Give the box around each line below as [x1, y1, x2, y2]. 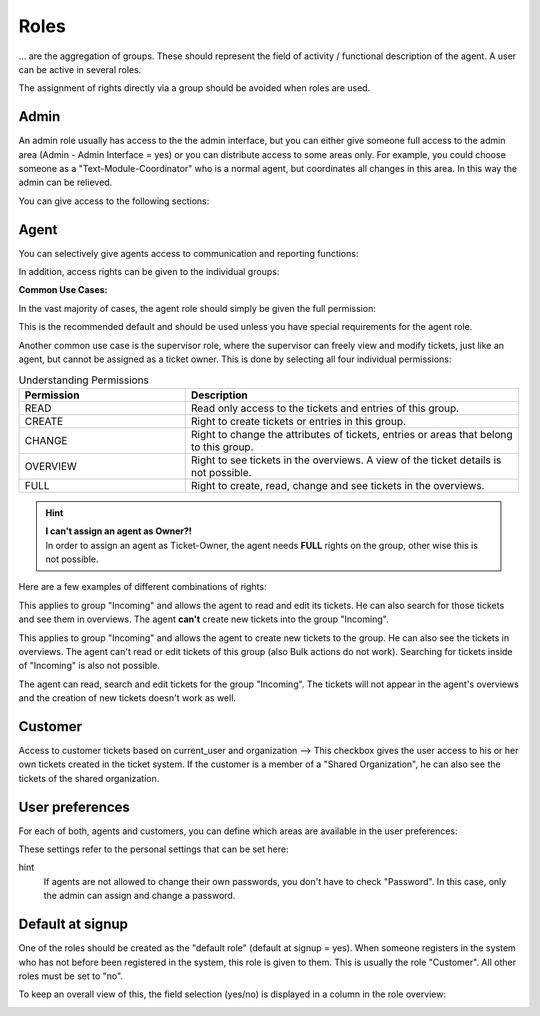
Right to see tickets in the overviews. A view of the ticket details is [190, 453, 502, 467]
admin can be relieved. [18, 176, 113, 189]
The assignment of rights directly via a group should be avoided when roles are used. [18, 82, 371, 94]
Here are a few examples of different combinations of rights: [18, 581, 267, 593]
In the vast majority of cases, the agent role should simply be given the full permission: [18, 302, 377, 314]
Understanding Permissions [18, 373, 150, 387]
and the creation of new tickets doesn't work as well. [18, 692, 237, 704]
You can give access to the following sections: [18, 195, 210, 207]
